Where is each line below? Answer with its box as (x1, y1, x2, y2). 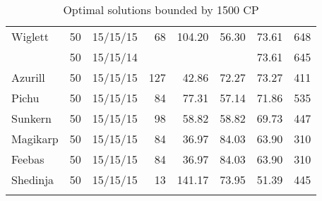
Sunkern (11, 110, 52, 126)
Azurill (11, 69, 45, 85)
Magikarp (11, 130, 59, 147)
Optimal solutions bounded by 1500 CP (63, 1, 259, 18)
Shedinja (11, 171, 54, 188)
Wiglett (11, 28, 49, 44)
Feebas (11, 151, 44, 167)
